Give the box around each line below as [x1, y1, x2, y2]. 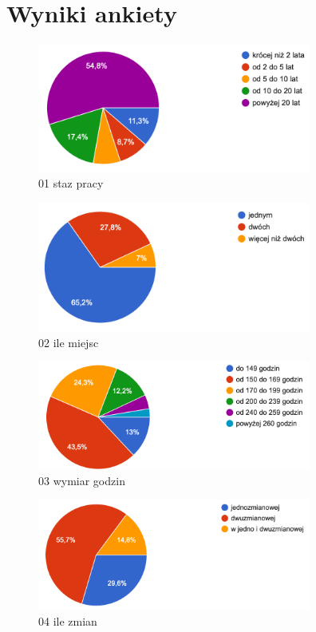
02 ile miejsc [38, 334, 99, 350]
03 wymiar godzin [38, 472, 125, 488]
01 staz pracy [38, 175, 104, 192]
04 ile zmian [38, 613, 97, 630]
